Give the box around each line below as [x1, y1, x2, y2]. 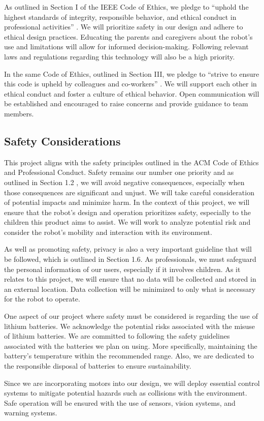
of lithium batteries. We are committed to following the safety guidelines [4, 330, 230, 341]
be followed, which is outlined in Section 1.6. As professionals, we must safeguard [4, 254, 256, 264]
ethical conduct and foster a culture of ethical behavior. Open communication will [4, 88, 259, 99]
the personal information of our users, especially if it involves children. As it [4, 263, 241, 274]
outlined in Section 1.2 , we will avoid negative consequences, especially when [4, 176, 245, 187]
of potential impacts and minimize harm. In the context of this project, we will [4, 197, 250, 207]
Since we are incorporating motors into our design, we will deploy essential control [4, 377, 260, 388]
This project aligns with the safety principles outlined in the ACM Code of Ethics [4, 157, 259, 167]
